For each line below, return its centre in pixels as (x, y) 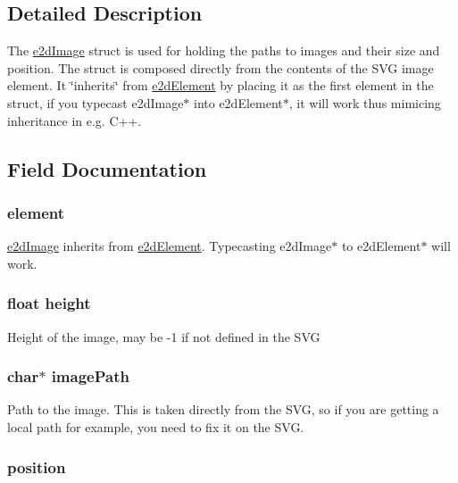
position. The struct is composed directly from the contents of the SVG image (221, 67)
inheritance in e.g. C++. (75, 120)
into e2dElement (238, 102)
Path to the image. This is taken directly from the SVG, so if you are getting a (223, 409)
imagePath (90, 376)
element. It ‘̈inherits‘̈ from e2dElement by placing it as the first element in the (221, 85)
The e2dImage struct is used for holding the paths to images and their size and (224, 50)
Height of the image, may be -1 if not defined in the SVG (164, 336)
